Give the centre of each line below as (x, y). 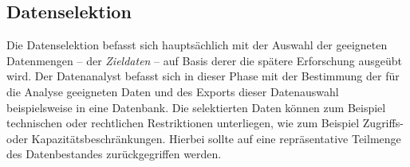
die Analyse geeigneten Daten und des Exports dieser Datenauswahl (173, 91)
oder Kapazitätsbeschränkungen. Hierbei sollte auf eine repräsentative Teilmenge (204, 138)
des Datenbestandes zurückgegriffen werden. (114, 154)
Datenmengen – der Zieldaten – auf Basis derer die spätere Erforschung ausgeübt (205, 60)
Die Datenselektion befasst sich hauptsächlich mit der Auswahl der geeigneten (197, 45)
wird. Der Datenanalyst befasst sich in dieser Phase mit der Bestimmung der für (203, 76)
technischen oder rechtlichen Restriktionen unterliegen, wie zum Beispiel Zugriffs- (205, 123)
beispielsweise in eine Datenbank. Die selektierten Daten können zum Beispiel (196, 107)
